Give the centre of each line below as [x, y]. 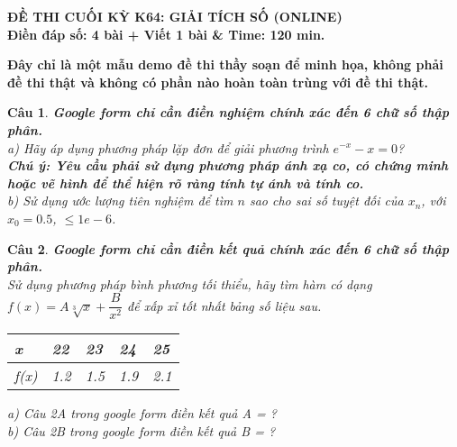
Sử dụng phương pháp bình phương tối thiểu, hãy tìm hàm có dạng [190, 283]
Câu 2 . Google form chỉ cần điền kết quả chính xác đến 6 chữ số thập [228, 248]
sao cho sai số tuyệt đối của [326, 201]
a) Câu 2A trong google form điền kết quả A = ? [142, 413]
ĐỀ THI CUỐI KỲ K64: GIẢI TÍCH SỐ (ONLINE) [175, 16]
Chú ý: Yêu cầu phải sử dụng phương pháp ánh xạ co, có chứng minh [228, 165]
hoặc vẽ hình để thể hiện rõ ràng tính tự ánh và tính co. [186, 182]
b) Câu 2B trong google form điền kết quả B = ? [142, 430]
